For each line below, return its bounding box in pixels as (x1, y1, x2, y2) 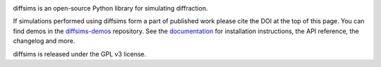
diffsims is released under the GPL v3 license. (13, 49, 147, 58)
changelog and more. (13, 37, 75, 45)
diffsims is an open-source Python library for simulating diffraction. (13, 4, 208, 12)
